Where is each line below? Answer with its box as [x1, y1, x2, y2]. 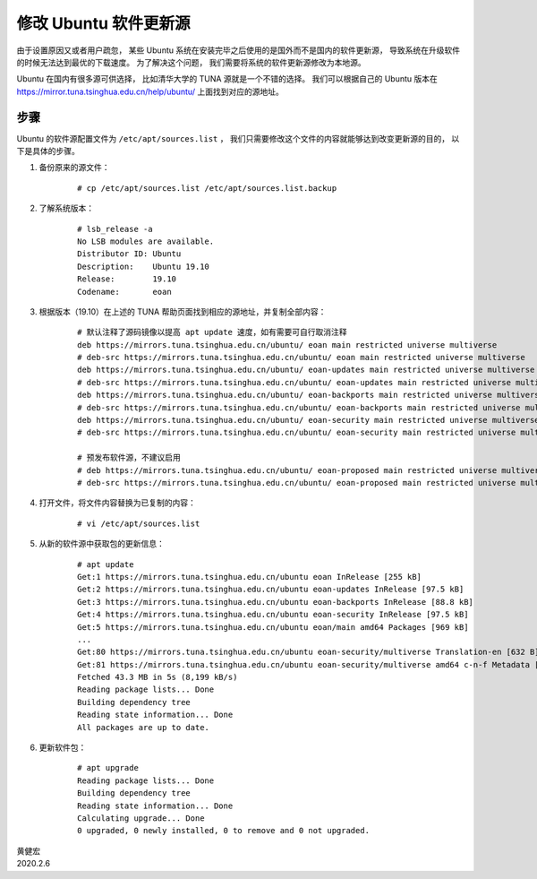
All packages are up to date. [77, 722, 210, 732]
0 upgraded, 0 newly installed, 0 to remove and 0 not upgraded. [77, 825, 371, 836]
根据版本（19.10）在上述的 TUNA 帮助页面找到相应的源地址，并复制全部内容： [38, 306, 327, 317]
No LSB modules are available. [77, 236, 215, 246]
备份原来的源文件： [38, 162, 110, 173]
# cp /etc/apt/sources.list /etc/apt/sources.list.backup [77, 183, 337, 193]
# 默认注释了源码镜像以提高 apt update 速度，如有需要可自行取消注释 [77, 327, 348, 338]
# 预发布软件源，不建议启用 [77, 452, 181, 463]
